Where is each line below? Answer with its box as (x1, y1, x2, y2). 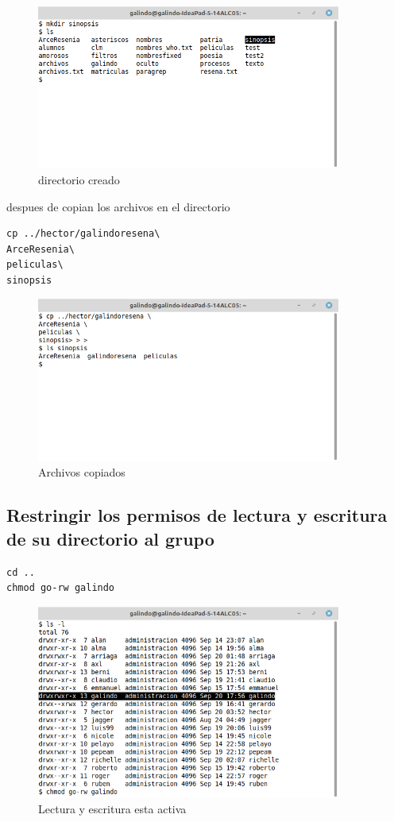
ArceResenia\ (6, 243, 75, 255)
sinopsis (6, 274, 52, 286)
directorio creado (38, 171, 120, 187)
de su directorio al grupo (6, 526, 214, 550)
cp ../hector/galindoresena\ (6, 228, 160, 240)
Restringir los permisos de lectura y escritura (6, 503, 388, 527)
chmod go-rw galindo (6, 582, 115, 594)
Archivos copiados (38, 464, 126, 480)
